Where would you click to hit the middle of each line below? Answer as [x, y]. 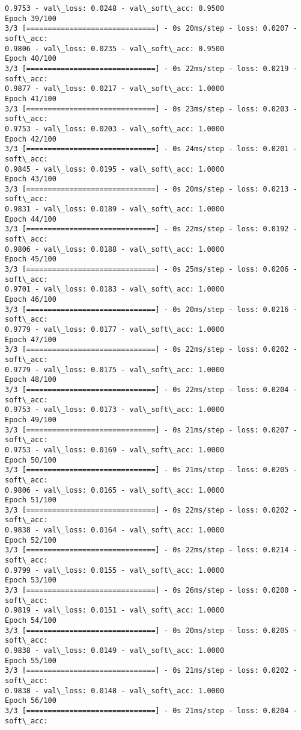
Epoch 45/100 [31, 259]
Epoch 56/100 [31, 701]
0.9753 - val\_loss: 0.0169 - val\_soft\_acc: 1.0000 [115, 450]
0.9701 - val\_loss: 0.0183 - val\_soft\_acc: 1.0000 [115, 289]
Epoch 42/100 [31, 139]
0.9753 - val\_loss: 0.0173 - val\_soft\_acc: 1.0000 [115, 410]
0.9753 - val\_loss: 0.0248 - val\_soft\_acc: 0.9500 [115, 8]
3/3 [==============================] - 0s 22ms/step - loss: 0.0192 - [151, 229]
